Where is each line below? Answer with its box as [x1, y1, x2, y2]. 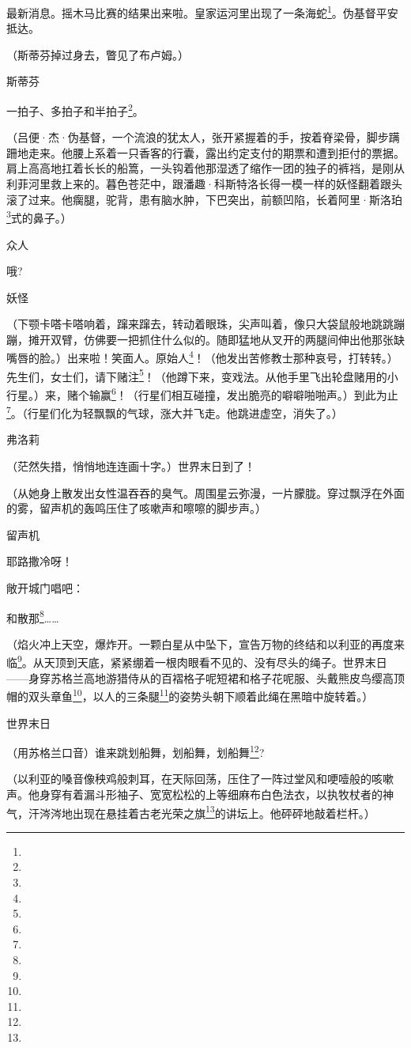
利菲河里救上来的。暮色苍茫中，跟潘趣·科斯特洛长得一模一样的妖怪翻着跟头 [6, 176, 402, 192]
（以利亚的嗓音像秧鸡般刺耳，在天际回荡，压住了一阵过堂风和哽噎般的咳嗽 [6, 770, 394, 787]
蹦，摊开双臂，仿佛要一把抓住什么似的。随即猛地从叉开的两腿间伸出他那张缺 [6, 331, 405, 347]
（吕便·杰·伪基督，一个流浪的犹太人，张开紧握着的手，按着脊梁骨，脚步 [6, 129, 389, 146]
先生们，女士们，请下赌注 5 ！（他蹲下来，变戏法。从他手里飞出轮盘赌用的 [6, 365, 387, 384]
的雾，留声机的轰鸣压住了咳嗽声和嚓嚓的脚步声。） [6, 500, 266, 516]
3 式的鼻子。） [6, 207, 72, 225]
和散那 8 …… [6, 607, 59, 626]
